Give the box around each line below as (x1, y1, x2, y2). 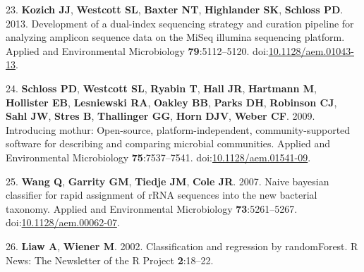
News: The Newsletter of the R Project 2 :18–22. (6, 252, 214, 267)
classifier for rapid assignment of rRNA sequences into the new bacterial (6, 187, 317, 202)
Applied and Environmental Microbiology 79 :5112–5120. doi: (6, 43, 269, 58)
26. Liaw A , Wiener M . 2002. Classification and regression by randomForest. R (6, 238, 358, 253)
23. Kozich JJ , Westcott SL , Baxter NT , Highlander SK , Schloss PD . (6, 2, 344, 16)
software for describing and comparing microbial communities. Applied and (6, 136, 331, 151)
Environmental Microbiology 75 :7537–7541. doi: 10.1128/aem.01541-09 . (6, 149, 311, 164)
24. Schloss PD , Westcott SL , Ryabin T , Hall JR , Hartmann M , (6, 80, 317, 95)
